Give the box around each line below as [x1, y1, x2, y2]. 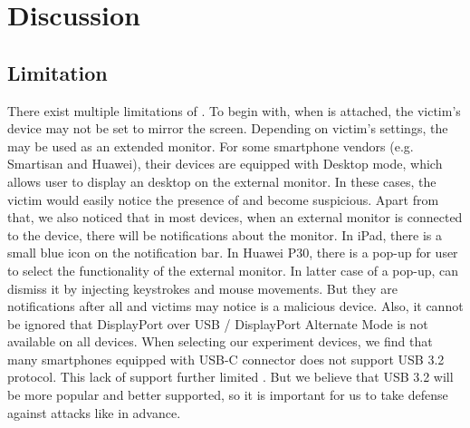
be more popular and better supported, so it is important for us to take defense [7, 385, 448, 404]
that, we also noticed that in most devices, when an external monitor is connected [7, 208, 463, 227]
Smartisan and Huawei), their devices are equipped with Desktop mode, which [7, 154, 443, 173]
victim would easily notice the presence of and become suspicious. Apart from [7, 190, 439, 209]
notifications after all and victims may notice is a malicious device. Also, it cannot [7, 297, 464, 316]
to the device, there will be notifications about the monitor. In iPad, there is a [7, 225, 442, 244]
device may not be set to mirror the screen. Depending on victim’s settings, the [7, 119, 448, 138]
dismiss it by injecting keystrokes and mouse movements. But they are [7, 278, 398, 297]
